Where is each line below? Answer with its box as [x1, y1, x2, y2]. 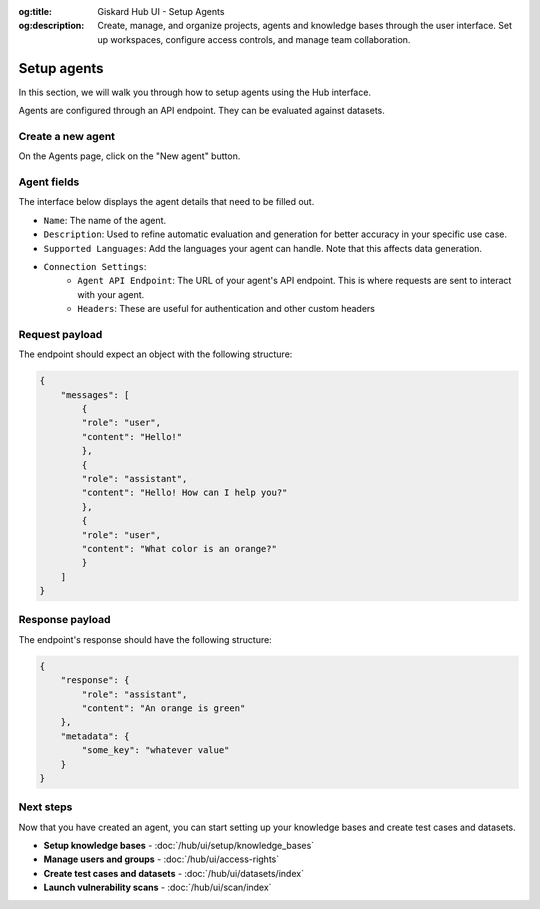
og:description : [18, 20, 85, 32]
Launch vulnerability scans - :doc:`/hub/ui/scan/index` [43, 881, 272, 894]
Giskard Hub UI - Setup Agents [97, 6, 225, 17]
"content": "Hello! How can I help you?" [81, 487, 288, 499]
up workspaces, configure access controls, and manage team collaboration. [97, 33, 411, 45]
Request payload [18, 327, 103, 341]
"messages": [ [60, 389, 130, 400]
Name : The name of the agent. [43, 214, 167, 226]
